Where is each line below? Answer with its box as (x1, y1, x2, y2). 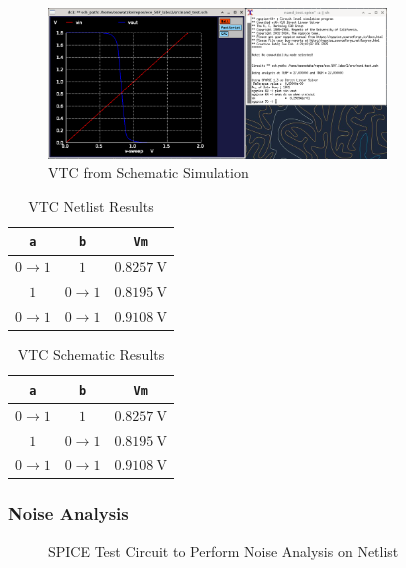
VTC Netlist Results (28, 195, 154, 216)
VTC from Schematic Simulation (48, 162, 249, 183)
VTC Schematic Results (17, 344, 165, 365)
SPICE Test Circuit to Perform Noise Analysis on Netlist (48, 540, 399, 561)
